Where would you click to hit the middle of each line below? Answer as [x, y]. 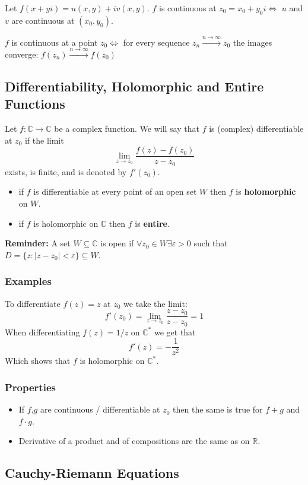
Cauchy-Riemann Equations [92, 473]
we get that [175, 332]
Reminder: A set [38, 243]
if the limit [44, 140]
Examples [28, 281]
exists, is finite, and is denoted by [66, 171]
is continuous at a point [55, 42]
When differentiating [42, 332]
